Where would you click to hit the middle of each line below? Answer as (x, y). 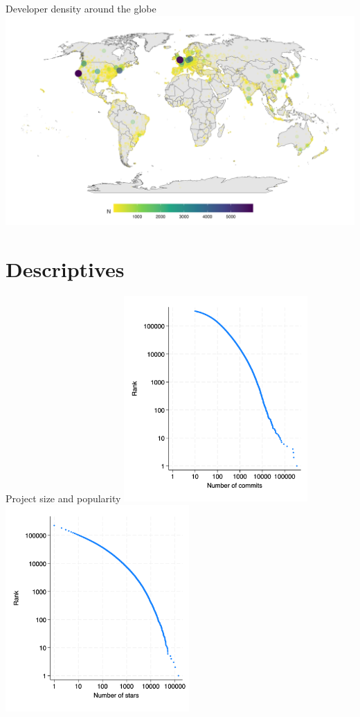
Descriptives (65, 268)
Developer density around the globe (81, 8)
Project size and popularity (63, 498)
